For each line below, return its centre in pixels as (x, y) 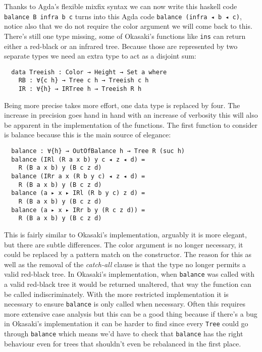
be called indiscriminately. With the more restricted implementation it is (116, 294)
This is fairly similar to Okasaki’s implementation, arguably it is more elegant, (125, 234)
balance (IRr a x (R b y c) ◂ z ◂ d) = (78, 176)
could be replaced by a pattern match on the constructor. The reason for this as (128, 254)
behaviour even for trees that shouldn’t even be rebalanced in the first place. (123, 343)
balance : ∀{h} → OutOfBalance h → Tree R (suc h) (98, 151)
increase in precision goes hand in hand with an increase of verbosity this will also (131, 115)
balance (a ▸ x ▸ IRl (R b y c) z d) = (78, 193)
